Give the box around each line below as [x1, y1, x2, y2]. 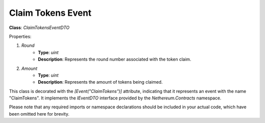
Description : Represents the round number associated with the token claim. [38, 57, 191, 62]
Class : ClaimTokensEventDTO [9, 25, 70, 31]
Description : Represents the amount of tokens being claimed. [38, 79, 163, 85]
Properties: [9, 33, 32, 39]
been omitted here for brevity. [9, 111, 70, 117]
